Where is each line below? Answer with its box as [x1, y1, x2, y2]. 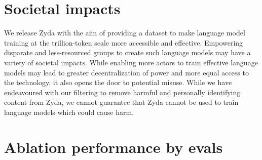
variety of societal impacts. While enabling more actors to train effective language [4, 57, 258, 67]
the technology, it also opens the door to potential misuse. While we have [4, 77, 232, 88]
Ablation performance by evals [4, 136, 223, 157]
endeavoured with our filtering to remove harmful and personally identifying [4, 87, 241, 97]
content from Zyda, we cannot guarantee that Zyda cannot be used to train [4, 97, 239, 107]
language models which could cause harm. [4, 106, 134, 117]
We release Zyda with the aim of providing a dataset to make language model [4, 27, 245, 38]
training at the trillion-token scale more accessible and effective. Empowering [4, 37, 243, 48]
